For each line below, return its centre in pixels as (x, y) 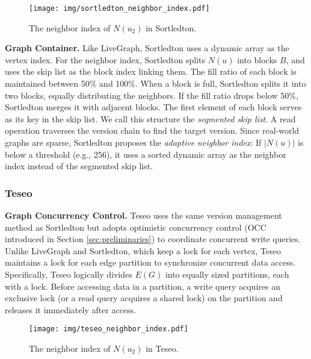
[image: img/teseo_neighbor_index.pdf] (109, 329)
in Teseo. (162, 348)
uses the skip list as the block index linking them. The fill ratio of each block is (151, 71)
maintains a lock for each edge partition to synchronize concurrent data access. (150, 262)
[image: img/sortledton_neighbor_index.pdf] (119, 8)
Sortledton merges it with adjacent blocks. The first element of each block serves (153, 107)
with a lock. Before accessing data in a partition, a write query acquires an (143, 286)
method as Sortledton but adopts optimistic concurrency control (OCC (136, 227)
